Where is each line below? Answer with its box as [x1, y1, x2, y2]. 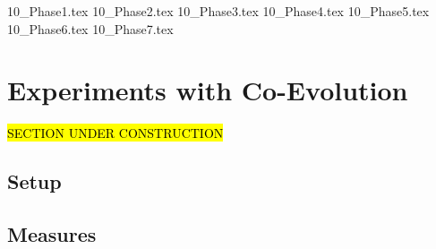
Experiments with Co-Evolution [7, 72, 408, 108]
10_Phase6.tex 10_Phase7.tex [7, 19, 174, 38]
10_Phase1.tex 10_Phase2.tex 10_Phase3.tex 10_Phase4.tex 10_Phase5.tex [7, 2, 430, 20]
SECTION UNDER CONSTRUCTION [7, 124, 224, 142]
